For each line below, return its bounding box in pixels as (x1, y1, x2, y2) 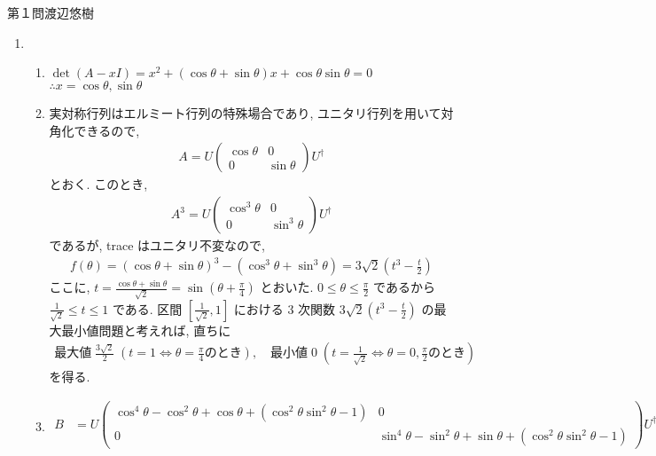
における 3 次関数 (233, 299, 336, 318)
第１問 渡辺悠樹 (7, 4, 94, 21)
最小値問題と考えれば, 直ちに (61, 320, 231, 339)
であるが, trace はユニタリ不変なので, (49, 236, 265, 255)
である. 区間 (112, 299, 183, 318)
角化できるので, (49, 121, 140, 139)
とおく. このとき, (49, 175, 148, 193)
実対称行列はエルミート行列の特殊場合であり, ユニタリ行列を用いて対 (49, 104, 454, 122)
